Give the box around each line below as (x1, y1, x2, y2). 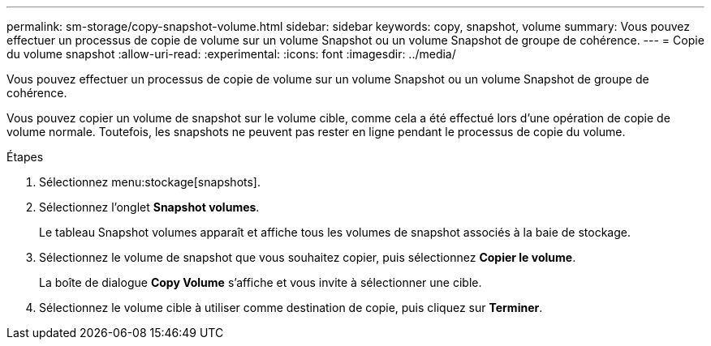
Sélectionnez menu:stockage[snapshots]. (39, 175, 261, 189)
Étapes (6, 150, 44, 164)
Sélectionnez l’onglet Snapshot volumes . (39, 200, 260, 214)
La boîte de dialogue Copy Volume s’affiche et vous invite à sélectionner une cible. (39, 276, 482, 289)
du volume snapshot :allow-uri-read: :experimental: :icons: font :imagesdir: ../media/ (6, 47, 456, 61)
